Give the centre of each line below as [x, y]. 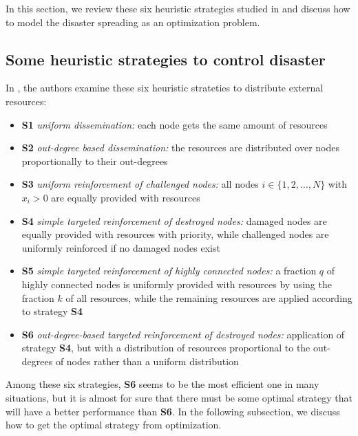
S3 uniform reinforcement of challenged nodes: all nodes [140, 184]
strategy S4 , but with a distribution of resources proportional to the [166, 348]
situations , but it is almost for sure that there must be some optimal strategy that [179, 398]
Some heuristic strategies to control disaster [166, 59]
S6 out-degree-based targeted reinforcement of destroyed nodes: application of [183, 334]
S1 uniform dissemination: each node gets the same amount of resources [175, 124]
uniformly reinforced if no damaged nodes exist [121, 247]
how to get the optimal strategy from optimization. [114, 425]
